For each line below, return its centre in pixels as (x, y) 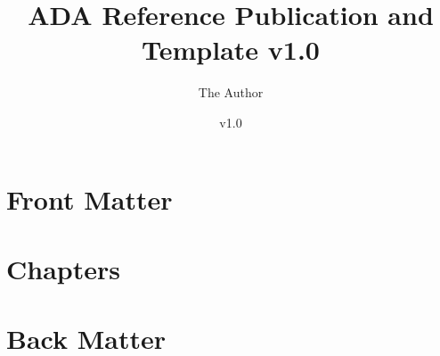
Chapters (63, 268)
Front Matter (90, 199)
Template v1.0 (231, 50)
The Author (231, 92)
